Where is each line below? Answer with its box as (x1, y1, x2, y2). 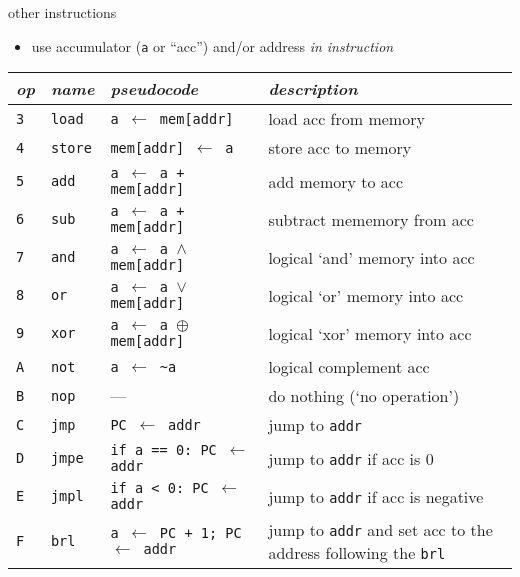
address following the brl (268, 541, 446, 565)
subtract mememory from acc (268, 207, 474, 231)
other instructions (8, 2, 117, 22)
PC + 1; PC (159, 525, 242, 542)
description (268, 77, 358, 101)
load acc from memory (268, 107, 425, 131)
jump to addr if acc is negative (268, 484, 484, 508)
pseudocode (110, 77, 199, 101)
